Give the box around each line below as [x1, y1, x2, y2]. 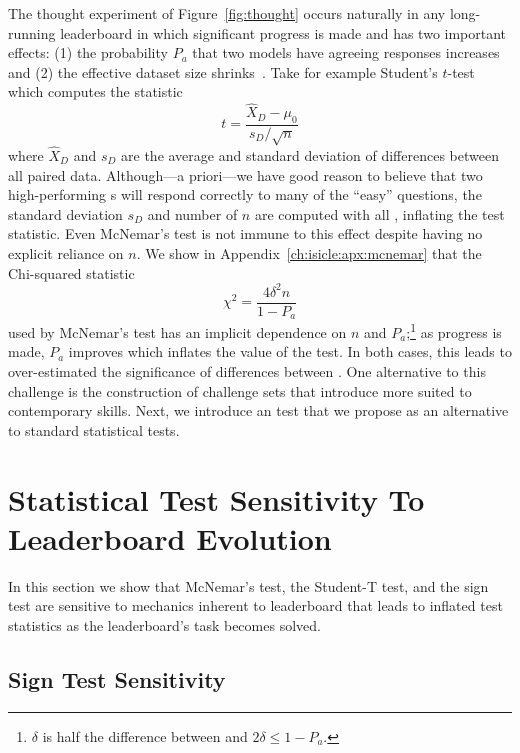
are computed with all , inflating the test [254, 203, 505, 224]
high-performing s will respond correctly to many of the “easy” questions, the [8, 184, 482, 205]
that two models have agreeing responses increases [192, 42, 500, 63]
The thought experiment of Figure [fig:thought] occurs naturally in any [8, 3, 446, 23]
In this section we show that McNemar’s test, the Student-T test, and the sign [8, 575, 489, 596]
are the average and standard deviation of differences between [121, 145, 499, 165]
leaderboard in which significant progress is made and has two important [60, 22, 507, 43]
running [8, 22, 56, 43]
